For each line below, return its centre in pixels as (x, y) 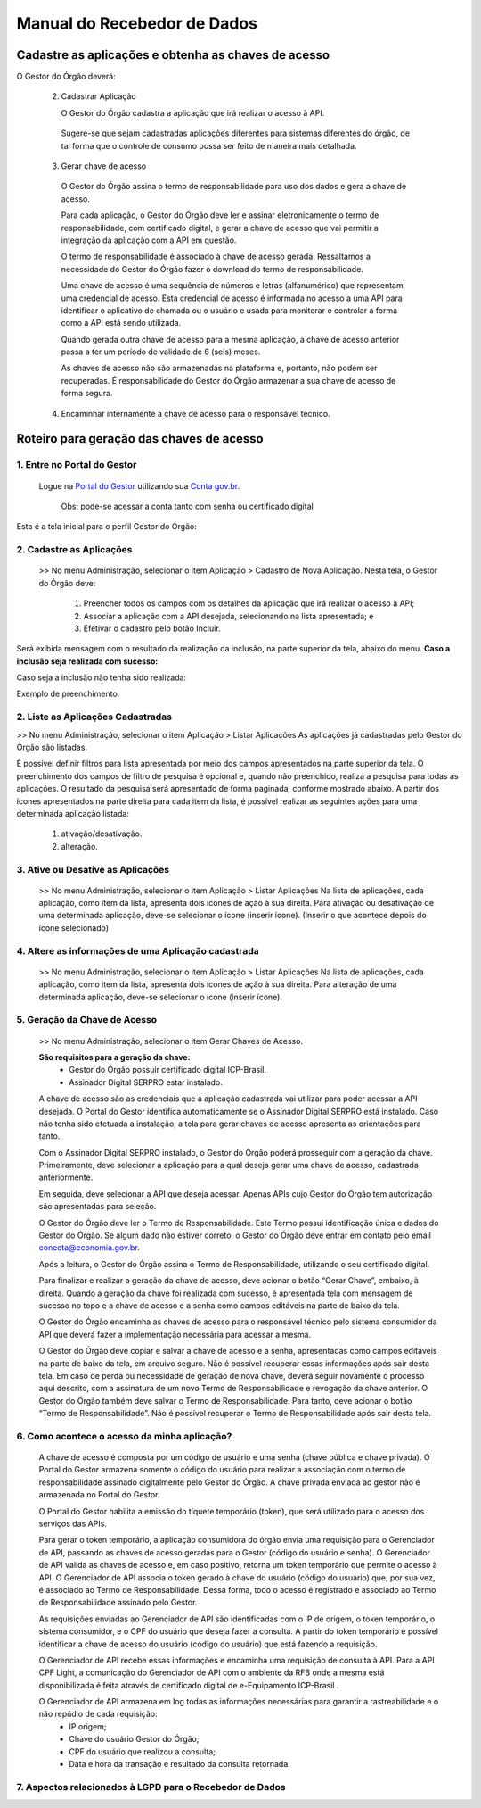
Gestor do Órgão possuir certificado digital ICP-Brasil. (168, 1070)
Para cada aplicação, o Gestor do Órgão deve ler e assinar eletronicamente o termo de (220, 215)
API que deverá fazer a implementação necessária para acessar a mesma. (175, 1334)
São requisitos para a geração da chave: (114, 1057)
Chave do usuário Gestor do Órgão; (134, 1739)
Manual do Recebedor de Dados (137, 23)
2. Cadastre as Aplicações (74, 550)
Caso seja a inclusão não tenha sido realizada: (102, 677)
